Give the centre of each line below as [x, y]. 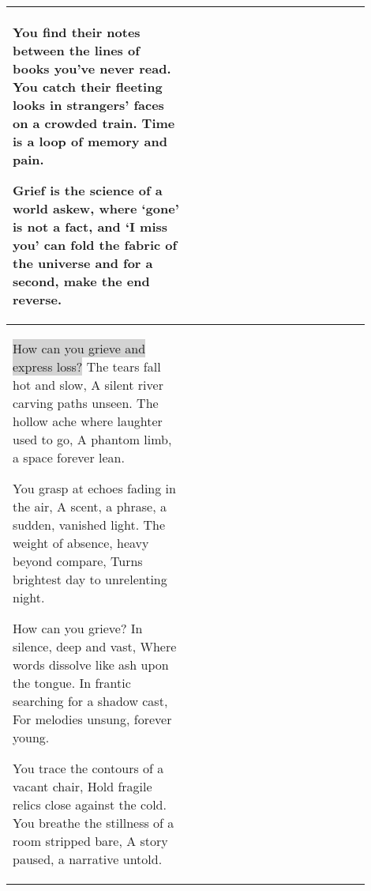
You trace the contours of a [88, 768]
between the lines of [76, 50]
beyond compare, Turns [78, 561]
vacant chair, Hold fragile [82, 786]
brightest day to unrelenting [90, 579]
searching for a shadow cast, [90, 701]
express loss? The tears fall [87, 366]
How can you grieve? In [78, 628]
